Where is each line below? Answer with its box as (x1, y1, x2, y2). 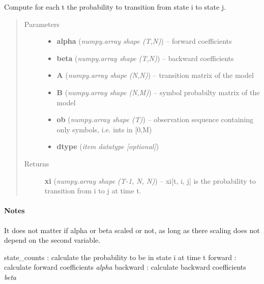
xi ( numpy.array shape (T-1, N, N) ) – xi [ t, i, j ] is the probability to (44, 175, 256, 186)
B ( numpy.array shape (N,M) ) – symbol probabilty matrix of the (56, 87, 260, 97)
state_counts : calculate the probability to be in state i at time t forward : (4, 251, 237, 262)
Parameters (24, 18, 60, 29)
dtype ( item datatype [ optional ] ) (56, 141, 159, 152)
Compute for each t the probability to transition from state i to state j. (4, 2, 226, 12)
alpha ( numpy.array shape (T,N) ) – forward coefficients (56, 36, 232, 46)
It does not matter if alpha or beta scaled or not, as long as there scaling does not (4, 224, 260, 235)
